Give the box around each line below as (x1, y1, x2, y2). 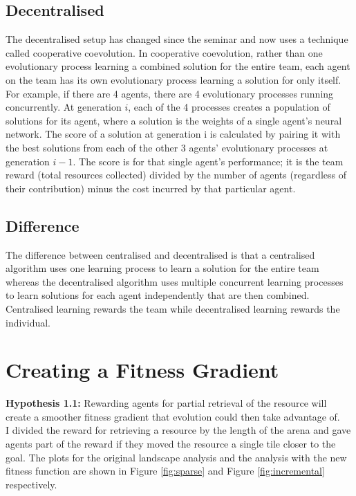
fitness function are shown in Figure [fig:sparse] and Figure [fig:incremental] (6, 463, 325, 478)
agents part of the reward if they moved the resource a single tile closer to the (6, 437, 336, 450)
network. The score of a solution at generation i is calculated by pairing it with (6, 127, 341, 141)
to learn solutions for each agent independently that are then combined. (6, 288, 310, 302)
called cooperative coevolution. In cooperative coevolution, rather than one (6, 45, 323, 59)
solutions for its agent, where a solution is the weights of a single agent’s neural (6, 113, 342, 127)
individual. (6, 315, 50, 329)
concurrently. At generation (6, 100, 122, 114)
